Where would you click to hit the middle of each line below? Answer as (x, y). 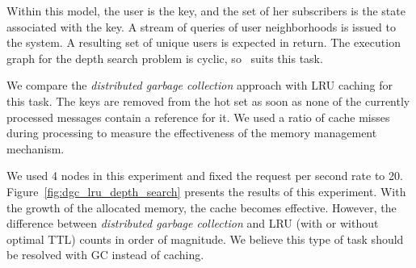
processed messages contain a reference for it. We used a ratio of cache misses (198, 117)
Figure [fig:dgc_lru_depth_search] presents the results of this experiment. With (206, 191)
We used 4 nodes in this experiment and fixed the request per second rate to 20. (205, 176)
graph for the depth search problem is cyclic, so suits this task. (165, 58)
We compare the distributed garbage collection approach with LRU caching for (200, 85)
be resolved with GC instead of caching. (105, 255)
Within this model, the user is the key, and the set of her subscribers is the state (206, 10)
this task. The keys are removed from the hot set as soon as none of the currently (208, 100)
